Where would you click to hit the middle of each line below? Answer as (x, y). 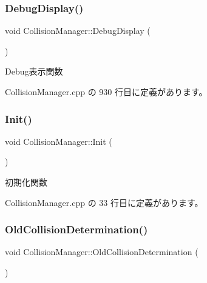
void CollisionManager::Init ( (59, 141)
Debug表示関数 (34, 71)
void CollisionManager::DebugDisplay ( (78, 31)
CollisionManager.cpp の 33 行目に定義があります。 (104, 202)
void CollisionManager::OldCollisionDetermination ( (102, 252)
